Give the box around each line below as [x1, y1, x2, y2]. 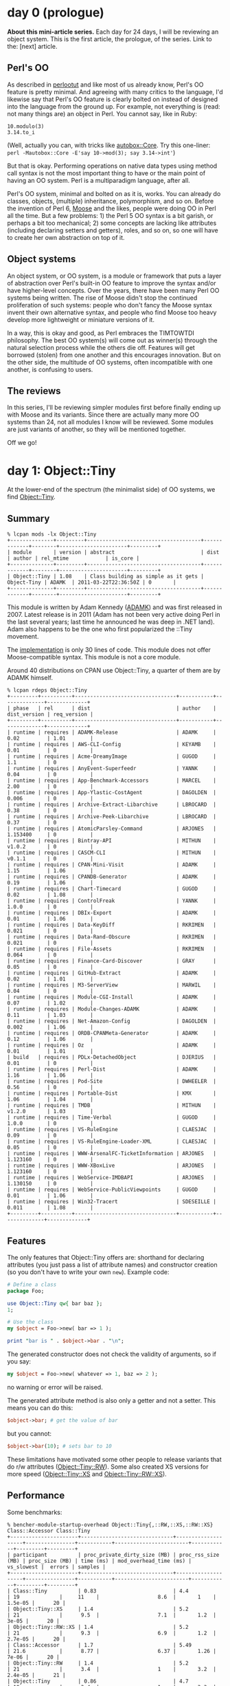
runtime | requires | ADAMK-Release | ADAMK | [13, 729, 216, 736]
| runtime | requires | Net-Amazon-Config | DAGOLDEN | [7, 1018, 216, 1025]
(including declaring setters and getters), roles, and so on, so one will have [7, 226, 218, 234]
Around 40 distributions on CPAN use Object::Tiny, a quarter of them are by [7, 666, 221, 675]
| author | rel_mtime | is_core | [7, 555, 139, 562]
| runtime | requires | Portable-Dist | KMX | [7, 1090, 216, 1097]
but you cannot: [7, 1429, 52, 1438]
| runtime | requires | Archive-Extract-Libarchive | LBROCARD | [7, 801, 216, 809]
